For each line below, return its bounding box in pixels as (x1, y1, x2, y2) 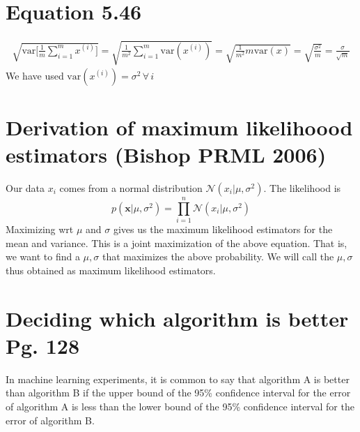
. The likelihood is (263, 181, 341, 195)
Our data (6, 181, 45, 195)
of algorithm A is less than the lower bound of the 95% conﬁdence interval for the (6, 399, 354, 414)
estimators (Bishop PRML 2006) (6, 140, 327, 169)
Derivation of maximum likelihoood (6, 112, 353, 141)
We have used (6, 68, 64, 82)
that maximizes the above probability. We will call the (102, 249, 334, 264)
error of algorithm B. (6, 412, 95, 427)
